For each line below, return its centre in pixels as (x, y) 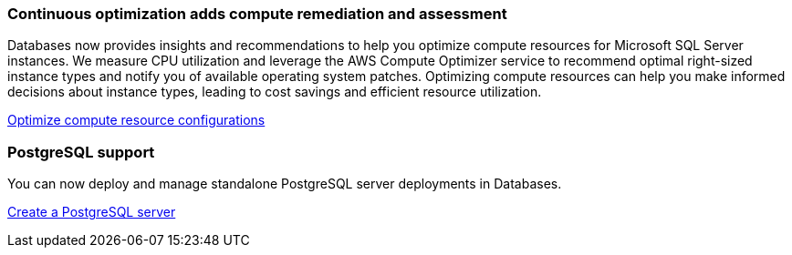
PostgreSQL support (81, 152)
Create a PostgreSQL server (92, 212)
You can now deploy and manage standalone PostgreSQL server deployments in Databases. (285, 184)
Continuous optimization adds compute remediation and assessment (257, 14)
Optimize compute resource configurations (136, 120)
